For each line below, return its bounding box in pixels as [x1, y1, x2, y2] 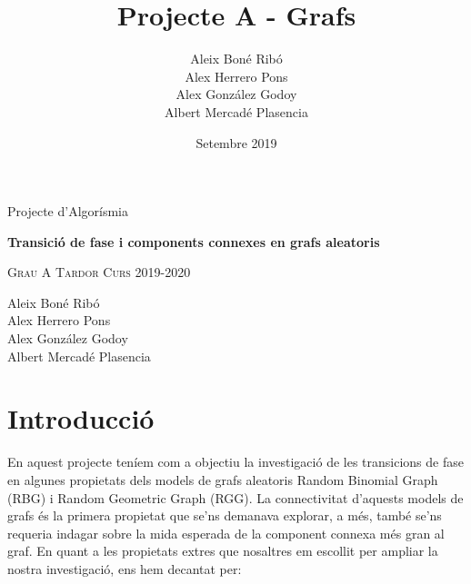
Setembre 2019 [195, 133, 277, 152]
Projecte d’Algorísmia [7, 202, 128, 221]
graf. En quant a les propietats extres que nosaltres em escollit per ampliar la [7, 541, 438, 560]
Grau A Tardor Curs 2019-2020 [7, 262, 191, 282]
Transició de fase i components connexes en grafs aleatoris [7, 232, 380, 251]
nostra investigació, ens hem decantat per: [7, 559, 242, 578]
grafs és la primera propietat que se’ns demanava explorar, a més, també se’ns [7, 506, 442, 525]
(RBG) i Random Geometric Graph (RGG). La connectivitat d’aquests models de [7, 488, 464, 507]
